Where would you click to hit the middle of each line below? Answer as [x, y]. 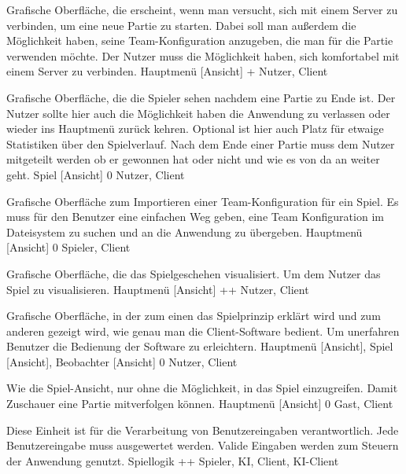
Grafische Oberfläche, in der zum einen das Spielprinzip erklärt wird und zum [194, 316]
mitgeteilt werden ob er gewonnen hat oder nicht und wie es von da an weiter [193, 159]
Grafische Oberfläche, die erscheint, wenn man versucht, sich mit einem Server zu [202, 9]
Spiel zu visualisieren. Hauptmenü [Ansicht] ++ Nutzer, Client [158, 289]
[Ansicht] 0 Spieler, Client [68, 247]
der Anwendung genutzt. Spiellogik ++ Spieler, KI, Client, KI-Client [173, 460]
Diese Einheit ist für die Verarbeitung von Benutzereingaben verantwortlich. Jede [203, 430]
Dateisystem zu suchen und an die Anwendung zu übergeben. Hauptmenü [185, 231]
